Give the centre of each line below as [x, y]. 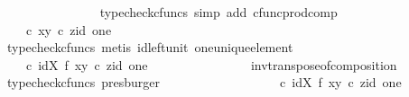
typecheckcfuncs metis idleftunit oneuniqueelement [150, 47]
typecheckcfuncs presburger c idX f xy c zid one [204, 82]
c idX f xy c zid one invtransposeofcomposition [211, 64]
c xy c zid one [69, 29]
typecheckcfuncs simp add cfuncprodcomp [218, 12]
